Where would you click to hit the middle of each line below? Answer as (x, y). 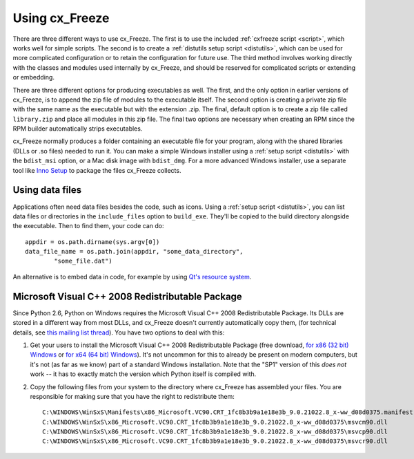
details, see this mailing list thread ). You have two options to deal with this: (119, 332)
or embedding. (34, 77)
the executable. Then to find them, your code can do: (88, 226)
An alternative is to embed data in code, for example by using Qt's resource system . (132, 277)
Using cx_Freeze (61, 18)
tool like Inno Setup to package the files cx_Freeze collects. (97, 170)
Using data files (47, 190)
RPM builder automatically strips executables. (78, 129)
